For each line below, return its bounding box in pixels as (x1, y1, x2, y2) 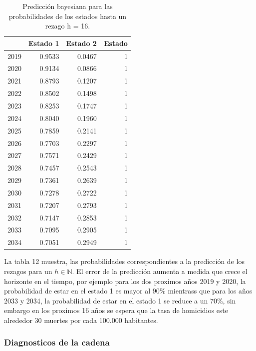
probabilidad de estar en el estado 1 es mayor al (4, 285, 151, 296)
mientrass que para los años (168, 285, 253, 296)
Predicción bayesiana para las (22, 1, 113, 11)
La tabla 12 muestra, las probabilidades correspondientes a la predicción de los (4, 256, 245, 266)
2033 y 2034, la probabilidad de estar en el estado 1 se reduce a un (4, 295, 208, 305)
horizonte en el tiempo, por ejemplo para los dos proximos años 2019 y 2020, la (4, 275, 246, 286)
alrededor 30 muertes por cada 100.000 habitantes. (4, 314, 158, 325)
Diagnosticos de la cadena (4, 336, 110, 348)
